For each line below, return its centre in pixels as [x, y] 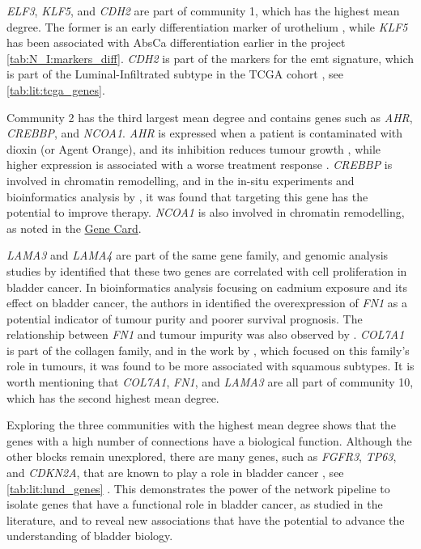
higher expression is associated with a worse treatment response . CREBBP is [200, 165]
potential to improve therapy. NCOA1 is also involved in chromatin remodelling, [206, 212]
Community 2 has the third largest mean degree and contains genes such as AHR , [210, 117]
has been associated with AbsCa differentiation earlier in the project [176, 42]
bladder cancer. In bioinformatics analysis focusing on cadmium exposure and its [207, 287]
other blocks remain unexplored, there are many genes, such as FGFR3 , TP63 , [202, 456]
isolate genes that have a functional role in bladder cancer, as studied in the [195, 504]
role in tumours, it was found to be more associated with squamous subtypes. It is [210, 366]
